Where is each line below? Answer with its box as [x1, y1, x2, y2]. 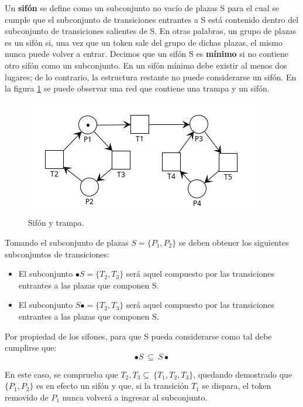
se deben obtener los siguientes [178, 236, 289, 248]
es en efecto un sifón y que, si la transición [36, 379, 189, 392]
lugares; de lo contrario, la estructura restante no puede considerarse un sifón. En [5, 70, 297, 83]
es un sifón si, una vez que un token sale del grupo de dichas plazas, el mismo [5, 36, 283, 48]
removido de [5, 391, 49, 403]
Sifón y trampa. [28, 216, 84, 229]
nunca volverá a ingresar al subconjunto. [62, 391, 208, 403]
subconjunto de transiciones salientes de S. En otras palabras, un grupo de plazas [5, 25, 297, 37]
